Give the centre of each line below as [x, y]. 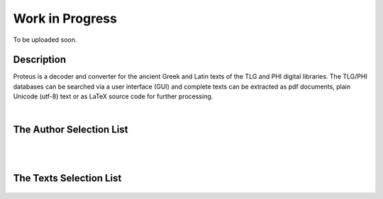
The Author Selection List [71, 130]
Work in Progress [65, 18]
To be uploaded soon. [45, 40]
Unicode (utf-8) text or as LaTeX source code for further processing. [113, 96]
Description [40, 60]
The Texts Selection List [67, 178]
